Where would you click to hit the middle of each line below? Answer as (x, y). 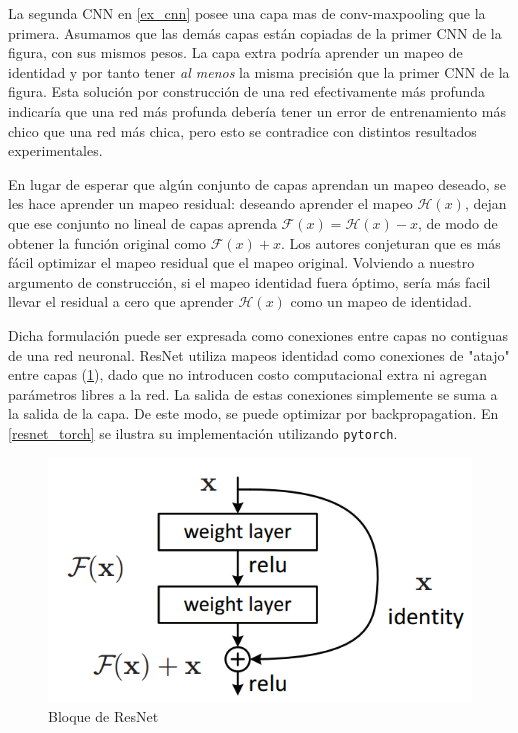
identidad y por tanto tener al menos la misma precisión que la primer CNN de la (259, 71)
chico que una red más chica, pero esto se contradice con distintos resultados (242, 130)
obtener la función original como (107, 242)
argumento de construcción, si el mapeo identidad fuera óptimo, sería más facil (249, 281)
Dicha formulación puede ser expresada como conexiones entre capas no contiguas (258, 334)
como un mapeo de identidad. (381, 301)
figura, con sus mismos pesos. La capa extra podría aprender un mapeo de (235, 52)
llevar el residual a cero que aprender (121, 301)
